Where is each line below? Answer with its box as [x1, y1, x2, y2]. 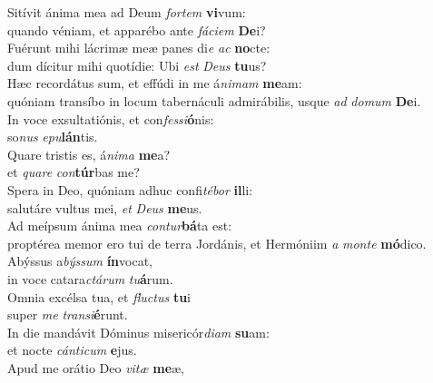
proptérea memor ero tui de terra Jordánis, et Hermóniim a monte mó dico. [7, 233, 427, 252]
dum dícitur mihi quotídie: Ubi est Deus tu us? [7, 55, 267, 74]
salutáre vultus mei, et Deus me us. [7, 198, 202, 217]
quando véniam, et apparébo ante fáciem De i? [7, 20, 266, 39]
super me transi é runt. [7, 305, 128, 324]
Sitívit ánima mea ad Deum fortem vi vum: [7, 3, 246, 21]
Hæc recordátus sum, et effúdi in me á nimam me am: [7, 74, 302, 93]
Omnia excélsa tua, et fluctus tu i [7, 287, 192, 306]
